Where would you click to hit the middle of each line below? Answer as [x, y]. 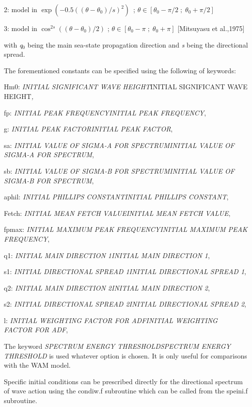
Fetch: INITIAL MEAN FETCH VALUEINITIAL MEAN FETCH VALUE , [117, 213]
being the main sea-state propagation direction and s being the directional [138, 44]
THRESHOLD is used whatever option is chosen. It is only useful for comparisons [126, 355]
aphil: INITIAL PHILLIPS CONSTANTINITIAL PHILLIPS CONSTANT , [116, 197]
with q [13, 44]
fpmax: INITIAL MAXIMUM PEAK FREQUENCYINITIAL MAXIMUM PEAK [126, 229]
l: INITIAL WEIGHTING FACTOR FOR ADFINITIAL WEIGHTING [111, 320]
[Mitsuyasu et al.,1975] [211, 28]
